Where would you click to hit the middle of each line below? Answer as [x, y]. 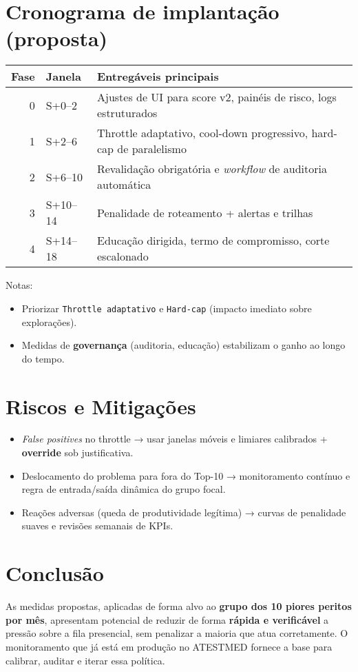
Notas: [19, 285]
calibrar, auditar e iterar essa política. [85, 660]
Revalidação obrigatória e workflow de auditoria [212, 169]
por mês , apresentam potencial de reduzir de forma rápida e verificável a [167, 619]
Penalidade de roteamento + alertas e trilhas [205, 212]
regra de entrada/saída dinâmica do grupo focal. [124, 489]
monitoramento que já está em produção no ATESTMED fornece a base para [169, 646]
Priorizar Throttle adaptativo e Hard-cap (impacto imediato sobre [167, 308]
